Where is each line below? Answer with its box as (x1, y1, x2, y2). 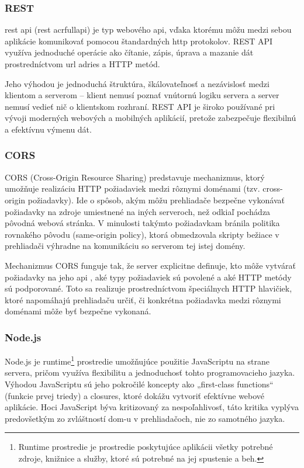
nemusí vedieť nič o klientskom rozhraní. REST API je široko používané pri (5, 100, 275, 112)
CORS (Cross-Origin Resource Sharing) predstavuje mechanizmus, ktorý (5, 171, 265, 183)
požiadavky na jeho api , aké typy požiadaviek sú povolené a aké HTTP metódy (5, 271, 292, 283)
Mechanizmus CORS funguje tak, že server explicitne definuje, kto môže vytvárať (5, 259, 296, 271)
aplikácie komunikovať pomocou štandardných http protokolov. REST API (5, 34, 273, 47)
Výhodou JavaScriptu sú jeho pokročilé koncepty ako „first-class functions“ (5, 377, 274, 390)
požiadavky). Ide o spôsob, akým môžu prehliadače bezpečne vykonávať (27, 193, 285, 206)
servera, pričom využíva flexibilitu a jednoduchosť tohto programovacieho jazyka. (5, 366, 295, 379)
